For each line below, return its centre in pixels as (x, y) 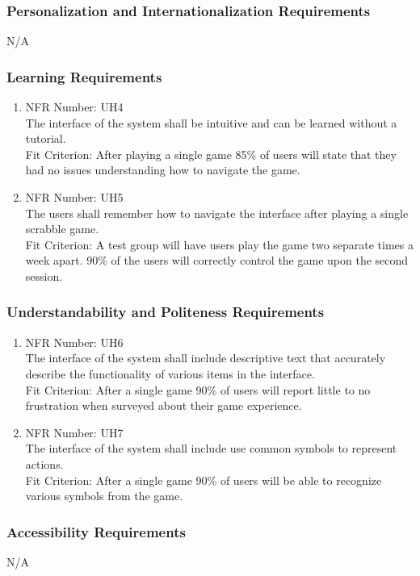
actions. (44, 463)
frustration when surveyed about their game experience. (164, 405)
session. (44, 275)
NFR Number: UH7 (74, 432)
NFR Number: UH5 (74, 197)
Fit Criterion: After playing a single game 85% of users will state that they (211, 154)
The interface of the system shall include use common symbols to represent (211, 448)
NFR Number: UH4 (74, 107)
